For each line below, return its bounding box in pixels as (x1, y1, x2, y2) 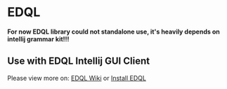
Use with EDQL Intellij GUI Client (7, 55, 150, 67)
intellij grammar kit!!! (7, 34, 70, 43)
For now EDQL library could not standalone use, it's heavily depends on (7, 27, 220, 36)
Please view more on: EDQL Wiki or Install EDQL (7, 74, 146, 82)
